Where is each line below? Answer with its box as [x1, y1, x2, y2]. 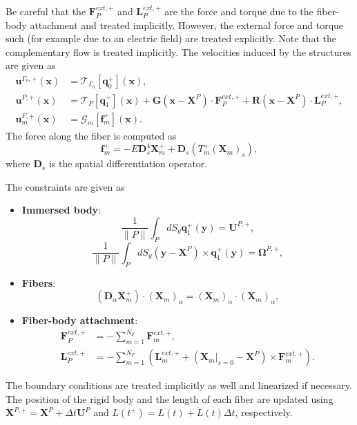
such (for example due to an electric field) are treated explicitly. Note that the [6, 31, 336, 46]
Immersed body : [21, 202, 102, 217]
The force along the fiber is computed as [6, 128, 177, 142]
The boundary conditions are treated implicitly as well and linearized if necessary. [6, 378, 352, 393]
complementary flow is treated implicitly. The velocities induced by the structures [6, 44, 351, 59]
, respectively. [235, 405, 293, 419]
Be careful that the [6, 4, 86, 18]
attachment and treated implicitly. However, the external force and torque [30, 17, 344, 32]
